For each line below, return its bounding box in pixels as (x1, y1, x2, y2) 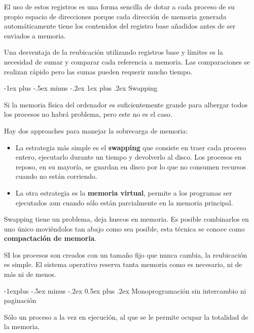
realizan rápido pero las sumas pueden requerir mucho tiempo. (4, 66, 192, 76)
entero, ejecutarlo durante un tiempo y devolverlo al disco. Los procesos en (15, 152, 242, 162)
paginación (4, 295, 36, 305)
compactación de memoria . (4, 233, 97, 243)
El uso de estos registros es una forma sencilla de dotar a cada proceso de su (4, 1, 235, 11)
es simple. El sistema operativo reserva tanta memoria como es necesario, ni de (4, 259, 242, 269)
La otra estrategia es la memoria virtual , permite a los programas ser (15, 187, 232, 198)
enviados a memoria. (4, 30, 66, 40)
